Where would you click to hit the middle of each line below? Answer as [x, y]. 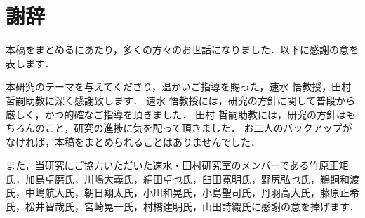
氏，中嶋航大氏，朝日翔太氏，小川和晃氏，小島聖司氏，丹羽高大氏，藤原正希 [182, 192]
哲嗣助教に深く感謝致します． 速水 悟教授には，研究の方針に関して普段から [181, 100]
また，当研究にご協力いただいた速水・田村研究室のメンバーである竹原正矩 [177, 165]
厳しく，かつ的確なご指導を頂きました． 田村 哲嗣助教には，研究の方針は [176, 114]
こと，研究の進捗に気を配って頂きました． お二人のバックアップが [198, 128]
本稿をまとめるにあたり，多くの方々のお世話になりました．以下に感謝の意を [182, 49]
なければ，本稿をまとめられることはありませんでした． [133, 141]
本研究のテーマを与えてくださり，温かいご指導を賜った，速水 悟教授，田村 [179, 87]
